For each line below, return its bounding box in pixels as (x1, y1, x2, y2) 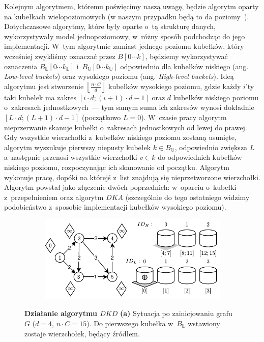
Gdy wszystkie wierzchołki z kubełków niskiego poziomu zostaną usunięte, (4, 132, 237, 142)
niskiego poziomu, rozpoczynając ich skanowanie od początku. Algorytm (4, 161, 229, 172)
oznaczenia (4, 61, 38, 71)
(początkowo (82, 111, 121, 122)
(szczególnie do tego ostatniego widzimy (125, 191, 250, 202)
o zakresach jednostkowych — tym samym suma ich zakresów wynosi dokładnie (4, 102, 254, 112)
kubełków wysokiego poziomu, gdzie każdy (108, 80, 241, 91)
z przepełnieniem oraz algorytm (4, 191, 104, 202)
